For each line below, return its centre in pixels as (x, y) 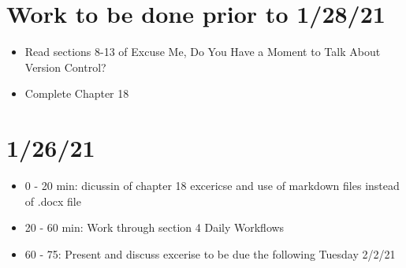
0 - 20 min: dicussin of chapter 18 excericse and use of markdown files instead (212, 186)
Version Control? (65, 67)
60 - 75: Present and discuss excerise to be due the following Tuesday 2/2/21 (210, 253)
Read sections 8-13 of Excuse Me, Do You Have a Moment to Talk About (203, 52)
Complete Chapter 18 (77, 93)
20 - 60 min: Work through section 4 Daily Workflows (155, 227)
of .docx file (53, 201)
